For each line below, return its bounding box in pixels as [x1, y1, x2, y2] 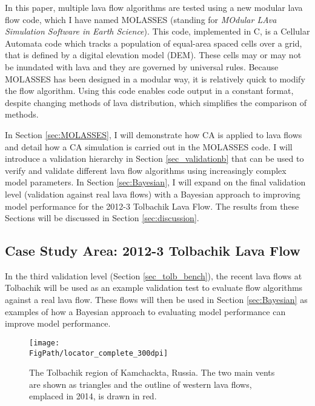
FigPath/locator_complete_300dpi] [29, 348, 168, 358]
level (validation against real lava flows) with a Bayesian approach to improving [5, 187, 300, 200]
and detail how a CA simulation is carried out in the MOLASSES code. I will [5, 140, 293, 153]
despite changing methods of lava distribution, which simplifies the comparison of [5, 96, 307, 108]
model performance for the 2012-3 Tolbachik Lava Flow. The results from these [5, 199, 299, 212]
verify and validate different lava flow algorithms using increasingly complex [5, 164, 287, 176]
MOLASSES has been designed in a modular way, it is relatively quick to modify [5, 72, 305, 85]
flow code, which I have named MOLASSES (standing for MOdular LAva [5, 13, 277, 25]
